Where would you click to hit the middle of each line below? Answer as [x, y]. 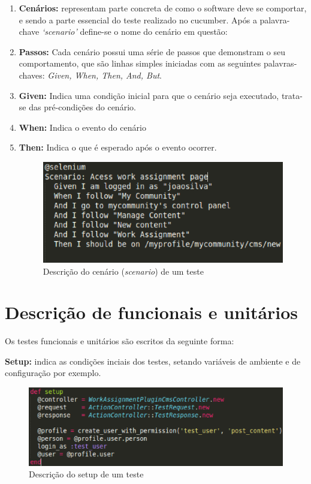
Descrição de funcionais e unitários [152, 312]
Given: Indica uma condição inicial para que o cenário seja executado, [149, 95]
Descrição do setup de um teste [86, 474]
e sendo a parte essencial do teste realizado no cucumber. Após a [138, 19]
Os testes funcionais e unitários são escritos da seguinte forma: [120, 341]
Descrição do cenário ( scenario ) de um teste [123, 271]
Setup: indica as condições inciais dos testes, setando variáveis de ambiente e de [153, 361]
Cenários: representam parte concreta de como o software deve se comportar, [163, 8]
